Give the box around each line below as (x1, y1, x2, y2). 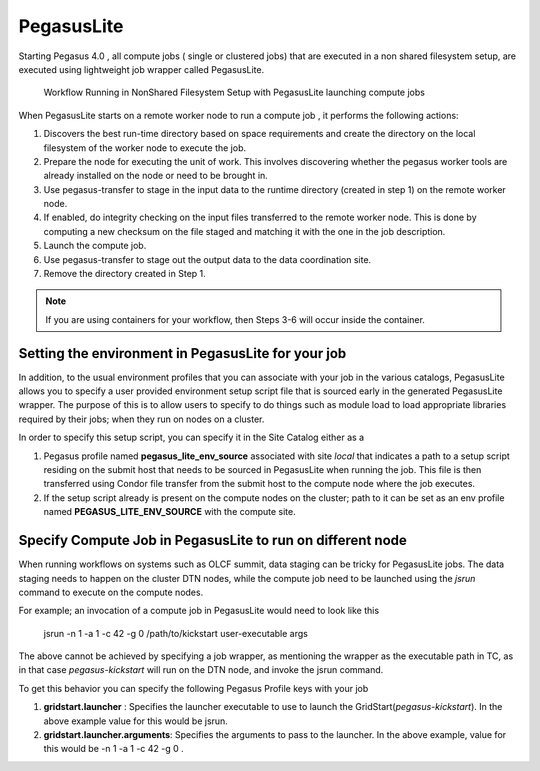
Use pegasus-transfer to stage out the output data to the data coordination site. (43, 253, 372, 265)
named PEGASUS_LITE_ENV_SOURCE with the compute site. (43, 506, 296, 518)
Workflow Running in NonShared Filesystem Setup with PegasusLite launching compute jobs (43, 86, 425, 99)
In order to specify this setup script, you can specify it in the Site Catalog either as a (18, 431, 365, 444)
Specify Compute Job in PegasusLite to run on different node (18, 532, 407, 549)
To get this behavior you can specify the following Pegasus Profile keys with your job (18, 682, 369, 694)
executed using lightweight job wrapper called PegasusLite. (18, 63, 265, 75)
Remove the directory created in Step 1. (43, 268, 207, 280)
